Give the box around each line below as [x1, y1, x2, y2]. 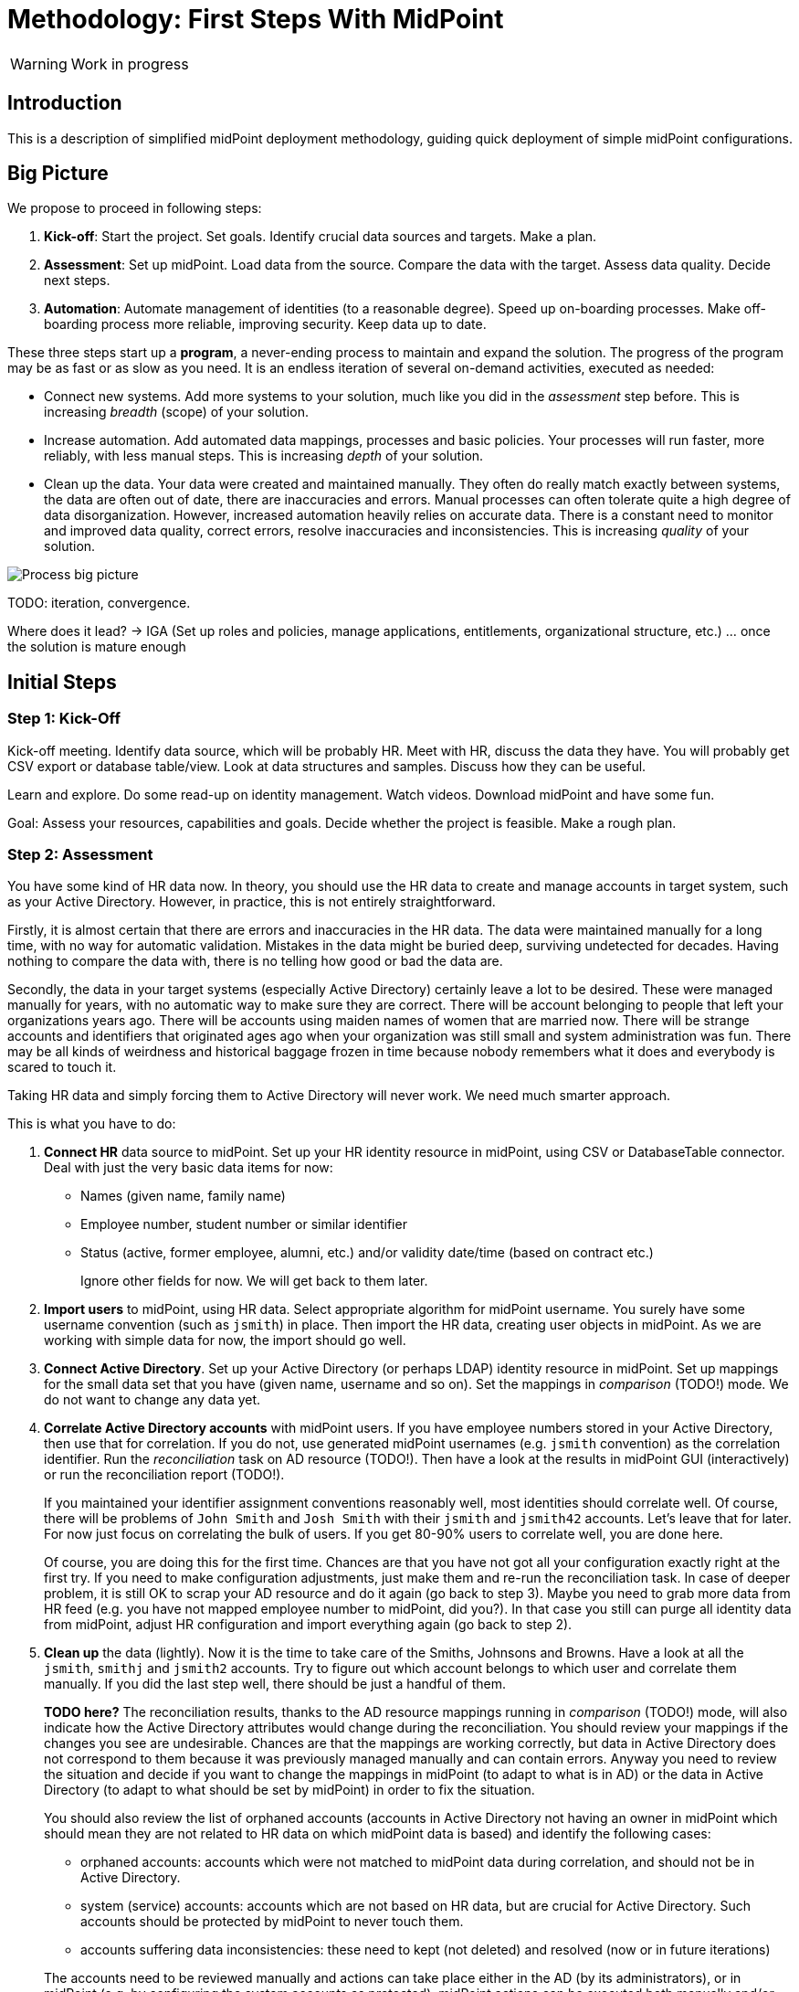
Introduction [7, 91, 122, 115]
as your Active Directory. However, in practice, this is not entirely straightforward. [7, 894, 496, 910]
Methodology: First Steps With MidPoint [7, 4, 504, 35]
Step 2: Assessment [7, 845, 153, 864]
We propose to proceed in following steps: [7, 200, 262, 217]
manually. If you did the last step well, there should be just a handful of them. [44, 1676, 506, 1692]
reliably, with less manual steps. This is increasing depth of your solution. [44, 448, 484, 464]
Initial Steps [7, 670, 117, 694]
